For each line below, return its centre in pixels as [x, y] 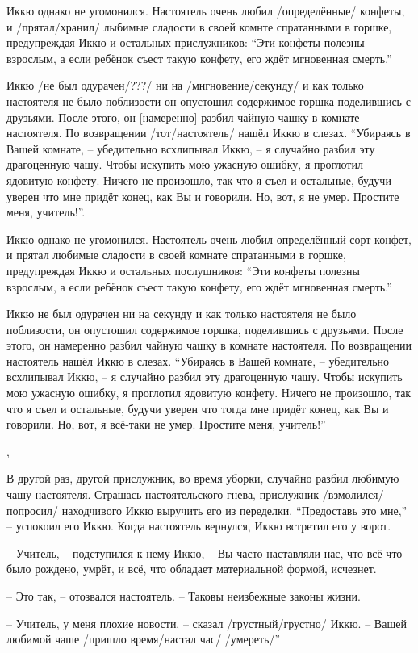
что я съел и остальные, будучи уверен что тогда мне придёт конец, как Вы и [198, 408]
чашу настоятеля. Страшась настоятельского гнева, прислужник [163, 494]
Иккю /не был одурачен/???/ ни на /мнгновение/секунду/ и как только [185, 85]
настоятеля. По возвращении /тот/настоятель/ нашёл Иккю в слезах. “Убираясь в [209, 133]
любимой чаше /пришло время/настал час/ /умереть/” [144, 639]
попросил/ [33, 510]
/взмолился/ [353, 494]
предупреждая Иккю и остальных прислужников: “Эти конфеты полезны [186, 42]
